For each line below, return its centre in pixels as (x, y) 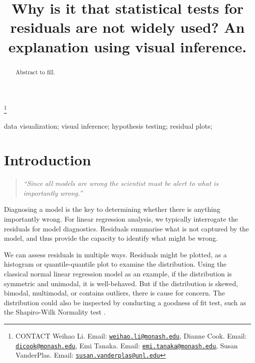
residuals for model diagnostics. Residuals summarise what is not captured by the (127, 228)
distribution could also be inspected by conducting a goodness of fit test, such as (125, 302)
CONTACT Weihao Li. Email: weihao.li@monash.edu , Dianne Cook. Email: (131, 335)
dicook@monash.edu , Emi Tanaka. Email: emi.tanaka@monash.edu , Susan (127, 345)
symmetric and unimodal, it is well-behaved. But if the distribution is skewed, (121, 283)
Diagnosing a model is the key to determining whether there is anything (112, 209)
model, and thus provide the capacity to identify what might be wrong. (111, 238)
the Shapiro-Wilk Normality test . (55, 312)
